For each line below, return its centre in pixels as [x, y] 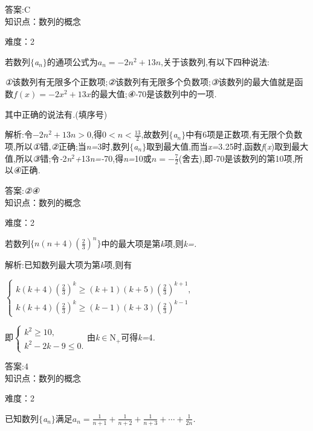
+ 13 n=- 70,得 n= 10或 [113, 158]
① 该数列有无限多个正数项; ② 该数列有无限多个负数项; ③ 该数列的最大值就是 [150, 82]
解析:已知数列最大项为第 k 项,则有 [69, 265]
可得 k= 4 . [138, 337]
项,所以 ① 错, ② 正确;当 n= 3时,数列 [67, 146]
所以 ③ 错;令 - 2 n [44, 158]
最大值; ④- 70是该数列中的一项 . [158, 93]
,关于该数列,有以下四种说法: [215, 61]
